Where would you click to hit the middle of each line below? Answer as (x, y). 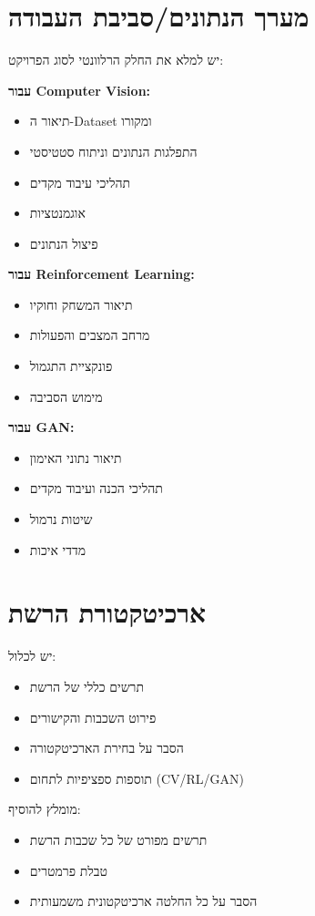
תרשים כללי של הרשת (86, 686)
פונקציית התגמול (71, 366)
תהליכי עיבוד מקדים (80, 182)
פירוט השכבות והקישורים (93, 717)
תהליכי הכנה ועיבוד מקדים (96, 488)
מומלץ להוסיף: (45, 809)
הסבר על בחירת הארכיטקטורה (107, 748)
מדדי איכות (57, 549)
